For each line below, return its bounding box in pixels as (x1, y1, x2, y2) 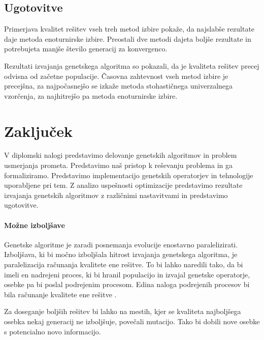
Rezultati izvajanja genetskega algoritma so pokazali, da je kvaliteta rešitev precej (4, 60, 259, 71)
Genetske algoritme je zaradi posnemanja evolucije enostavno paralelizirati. (4, 239, 238, 249)
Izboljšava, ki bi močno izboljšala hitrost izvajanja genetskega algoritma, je (4, 249, 238, 260)
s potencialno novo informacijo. (4, 326, 101, 336)
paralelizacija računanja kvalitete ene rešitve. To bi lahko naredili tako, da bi (4, 259, 243, 270)
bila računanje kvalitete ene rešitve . (4, 289, 117, 299)
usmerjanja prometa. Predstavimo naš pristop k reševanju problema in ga (4, 160, 233, 171)
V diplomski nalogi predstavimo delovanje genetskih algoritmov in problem (4, 150, 237, 160)
